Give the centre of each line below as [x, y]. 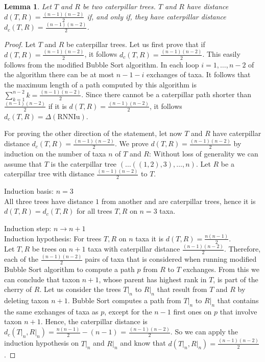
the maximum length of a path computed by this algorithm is [101, 84]
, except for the [128, 311]
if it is [57, 106]
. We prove [132, 143]
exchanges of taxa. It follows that [199, 74]
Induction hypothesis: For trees [53, 238]
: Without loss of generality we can [203, 153]
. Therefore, [242, 249]
